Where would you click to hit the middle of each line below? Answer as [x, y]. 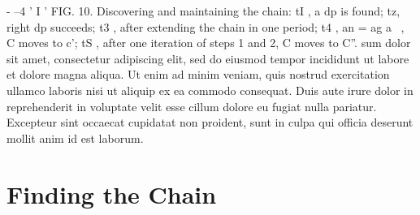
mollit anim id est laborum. [75, 138]
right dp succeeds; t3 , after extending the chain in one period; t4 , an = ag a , [206, 26]
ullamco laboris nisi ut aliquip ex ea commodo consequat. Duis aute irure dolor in [210, 90]
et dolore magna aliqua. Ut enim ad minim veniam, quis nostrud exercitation [198, 74]
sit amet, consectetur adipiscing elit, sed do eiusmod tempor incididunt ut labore [208, 58]
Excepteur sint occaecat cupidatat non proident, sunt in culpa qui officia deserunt [210, 122]
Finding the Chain [112, 193]
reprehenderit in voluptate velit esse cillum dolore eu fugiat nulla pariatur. [192, 106]
